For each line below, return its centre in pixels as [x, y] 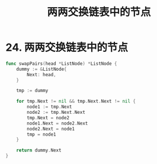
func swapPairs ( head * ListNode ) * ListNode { [61, 63]
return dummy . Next [39, 150]
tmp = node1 [42, 134]
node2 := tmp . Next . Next [56, 113]
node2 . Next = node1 [51, 129]
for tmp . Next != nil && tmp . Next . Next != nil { [76, 101]
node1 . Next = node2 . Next [57, 123]
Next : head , [42, 74]
